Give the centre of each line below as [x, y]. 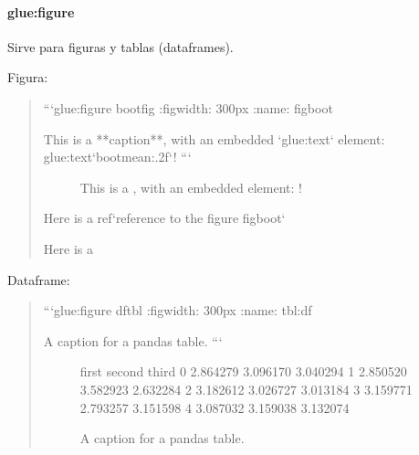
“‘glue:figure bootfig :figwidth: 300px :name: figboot [188, 107]
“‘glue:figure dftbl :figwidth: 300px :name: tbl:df [178, 310]
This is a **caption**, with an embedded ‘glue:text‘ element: [214, 138]
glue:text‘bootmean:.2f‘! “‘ [117, 157]
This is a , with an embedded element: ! [191, 187]
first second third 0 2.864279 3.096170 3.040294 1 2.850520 [243, 371]
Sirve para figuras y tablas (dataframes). [120, 46]
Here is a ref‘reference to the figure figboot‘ [164, 218]
